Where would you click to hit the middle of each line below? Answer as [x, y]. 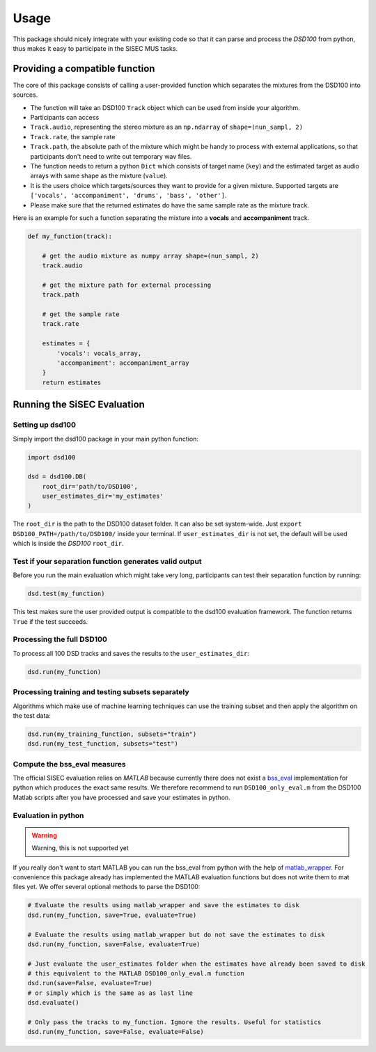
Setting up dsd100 [45, 425]
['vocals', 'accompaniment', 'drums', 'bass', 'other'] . [128, 196]
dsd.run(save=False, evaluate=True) [90, 983]
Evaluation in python [48, 815]
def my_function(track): [70, 236]
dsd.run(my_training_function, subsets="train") [112, 734]
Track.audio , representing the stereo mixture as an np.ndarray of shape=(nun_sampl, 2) [166, 127]
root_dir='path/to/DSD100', [90, 486]
